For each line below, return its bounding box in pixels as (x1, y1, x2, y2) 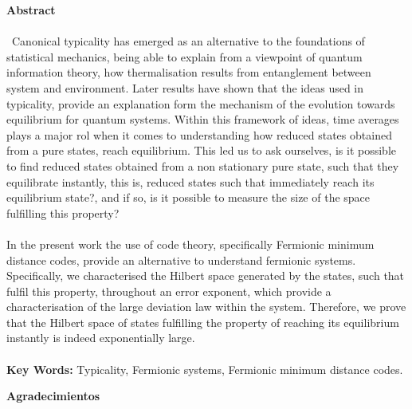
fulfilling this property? (6, 204, 120, 221)
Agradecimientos (6, 387, 100, 404)
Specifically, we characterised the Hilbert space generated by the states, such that (6, 267, 405, 284)
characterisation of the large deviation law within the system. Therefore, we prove (6, 298, 406, 315)
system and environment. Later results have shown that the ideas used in (6, 79, 364, 96)
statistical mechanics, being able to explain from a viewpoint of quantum (6, 48, 363, 65)
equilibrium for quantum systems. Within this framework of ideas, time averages (6, 111, 399, 128)
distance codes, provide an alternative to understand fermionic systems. (6, 251, 356, 268)
